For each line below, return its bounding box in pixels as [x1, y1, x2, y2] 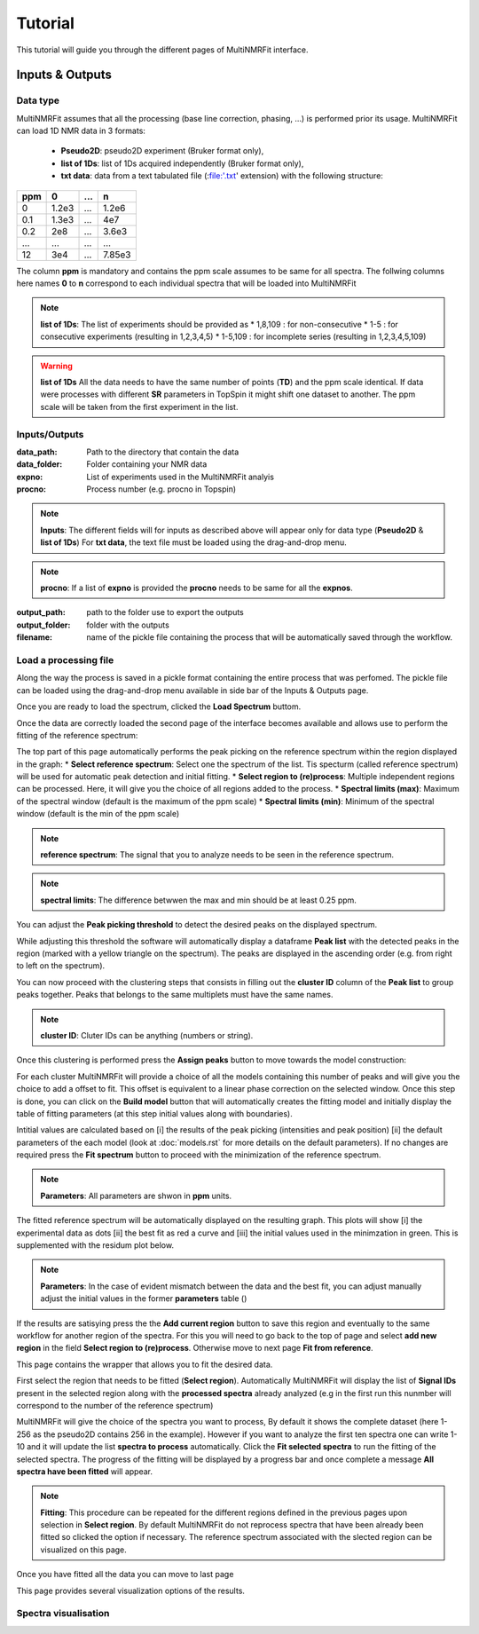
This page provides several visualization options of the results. [16, 1585, 246, 1596]
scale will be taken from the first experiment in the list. [40, 401, 239, 412]
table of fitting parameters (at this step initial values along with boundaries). [16, 1108, 293, 1118]
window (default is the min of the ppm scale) [16, 809, 180, 819]
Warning [40, 360, 73, 371]
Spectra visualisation [16, 1607, 110, 1620]
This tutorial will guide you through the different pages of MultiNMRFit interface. [16, 44, 310, 55]
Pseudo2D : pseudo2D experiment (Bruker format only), [60, 146, 264, 156]
